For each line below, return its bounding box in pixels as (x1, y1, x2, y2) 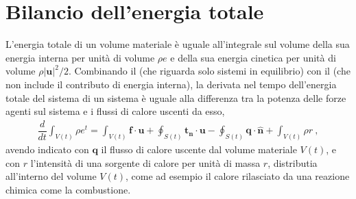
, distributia (268, 155, 318, 170)
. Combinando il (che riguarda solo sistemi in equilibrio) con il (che (68, 64, 351, 78)
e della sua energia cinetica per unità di (170, 50, 336, 64)
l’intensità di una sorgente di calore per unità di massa (30, 155, 261, 170)
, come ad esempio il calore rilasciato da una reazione (126, 169, 350, 183)
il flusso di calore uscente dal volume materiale (101, 142, 297, 157)
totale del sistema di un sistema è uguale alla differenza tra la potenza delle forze (5, 90, 346, 105)
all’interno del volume (5, 169, 97, 183)
